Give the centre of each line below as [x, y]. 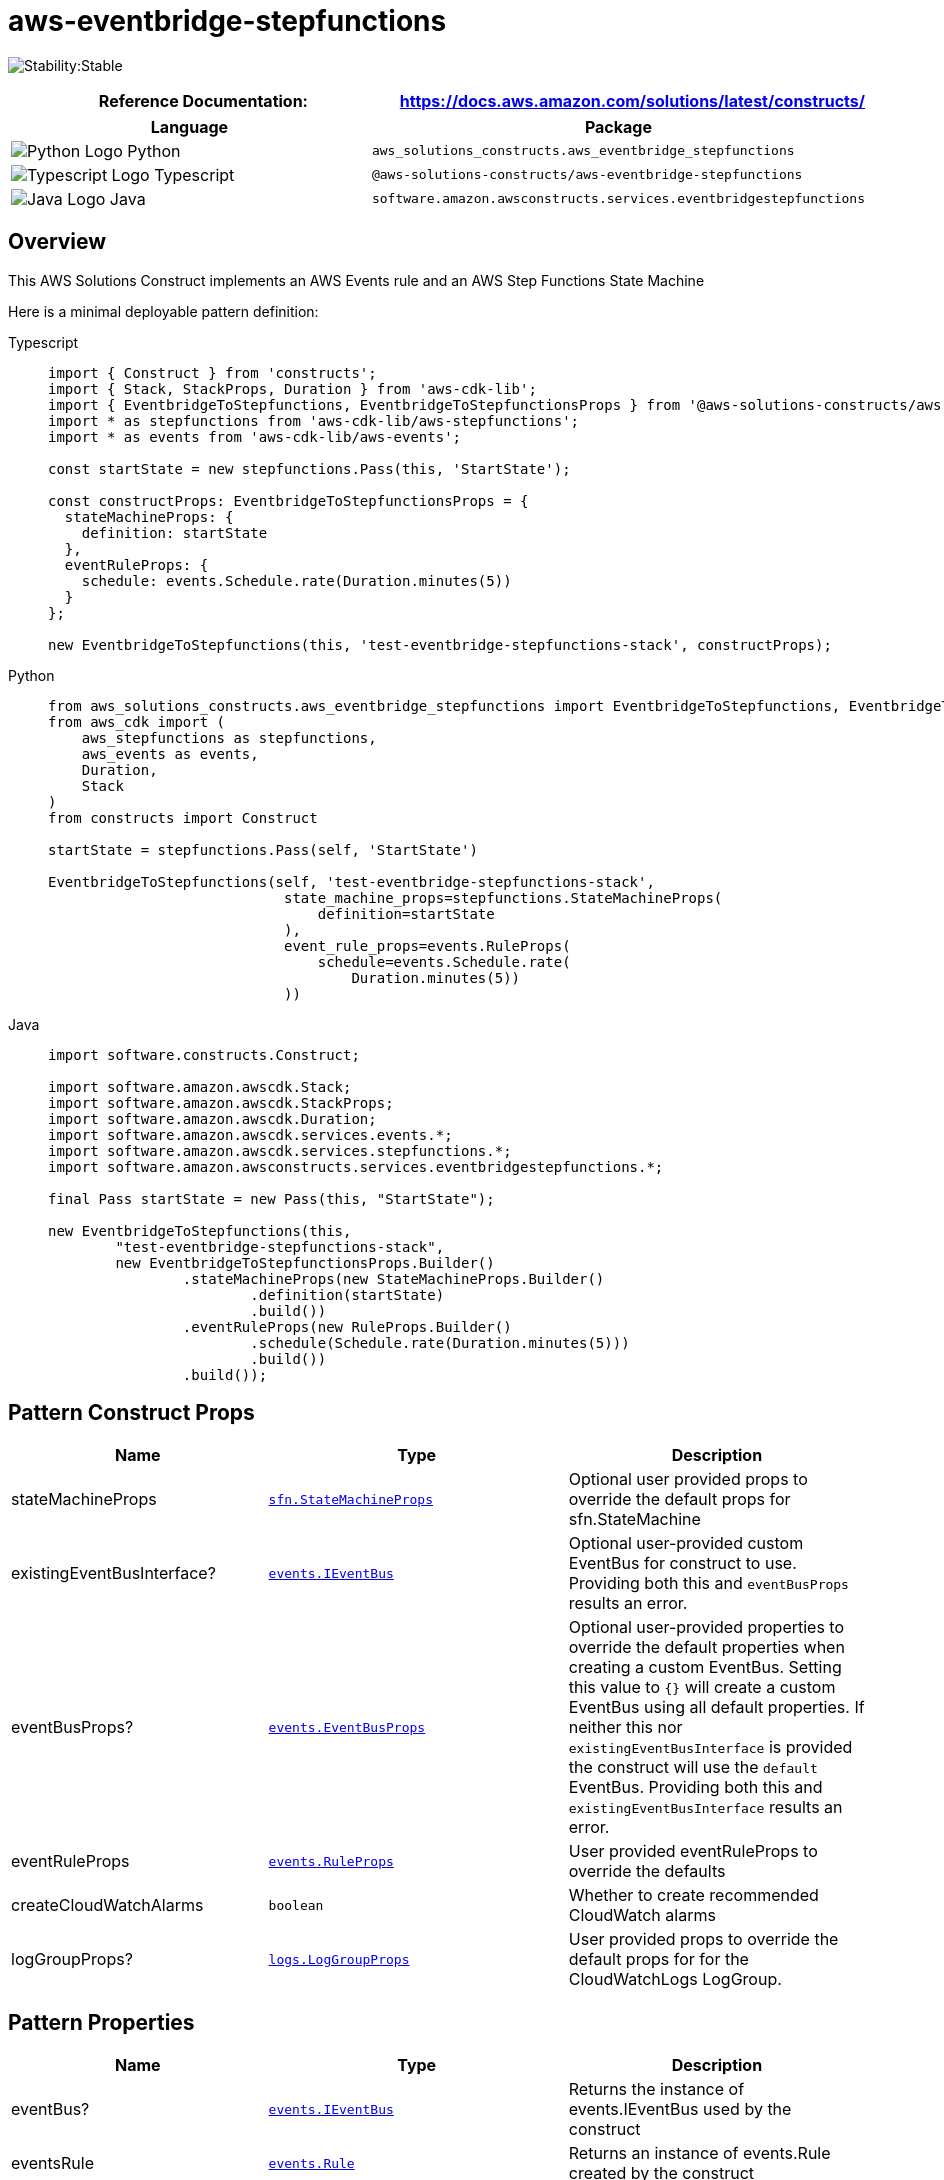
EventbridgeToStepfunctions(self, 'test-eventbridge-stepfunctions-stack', [351, 881]
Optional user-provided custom [686, 1543]
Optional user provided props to [688, 1479]
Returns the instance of [656, 2089]
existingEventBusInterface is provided [710, 1747]
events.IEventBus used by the [680, 2109]
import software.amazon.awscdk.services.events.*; [250, 1134]
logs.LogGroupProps [339, 1959]
